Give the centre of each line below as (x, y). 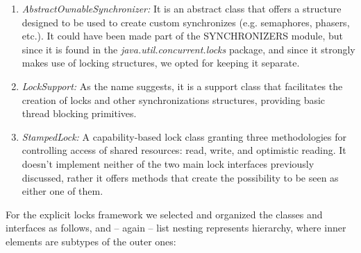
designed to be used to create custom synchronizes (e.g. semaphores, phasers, (186, 22)
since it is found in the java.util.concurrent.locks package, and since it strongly (188, 49)
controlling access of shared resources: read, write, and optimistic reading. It (184, 150)
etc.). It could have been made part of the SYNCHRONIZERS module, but (183, 36)
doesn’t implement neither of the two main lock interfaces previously (168, 163)
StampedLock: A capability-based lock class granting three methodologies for (184, 136)
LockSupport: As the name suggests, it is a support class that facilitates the (182, 86)
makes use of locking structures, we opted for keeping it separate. (161, 63)
